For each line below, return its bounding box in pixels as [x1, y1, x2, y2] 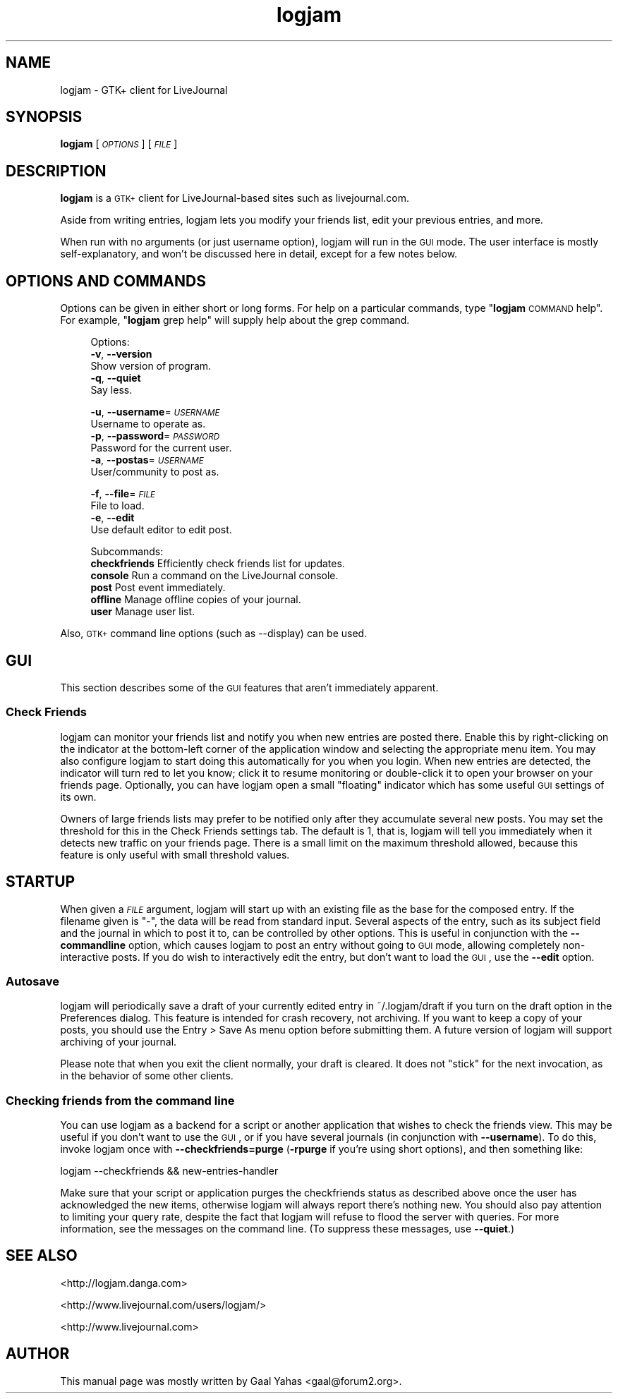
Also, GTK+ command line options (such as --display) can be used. [60, 627, 368, 640]
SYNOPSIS [6, 108, 83, 126]
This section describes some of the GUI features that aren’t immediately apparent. [60, 681, 439, 694]
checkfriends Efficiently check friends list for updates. [90, 557, 345, 570]
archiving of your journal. [60, 1036, 177, 1048]
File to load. [90, 499, 145, 512]
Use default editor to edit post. [90, 523, 232, 536]
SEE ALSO [6, 1247, 78, 1265]
